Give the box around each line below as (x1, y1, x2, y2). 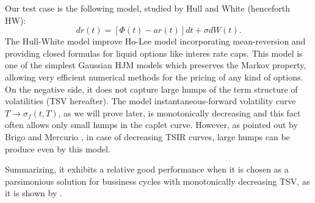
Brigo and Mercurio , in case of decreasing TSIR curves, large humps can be (5, 130, 290, 143)
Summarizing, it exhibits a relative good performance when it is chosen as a (5, 163, 289, 176)
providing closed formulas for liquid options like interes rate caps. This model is (5, 46, 303, 59)
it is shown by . (5, 187, 62, 199)
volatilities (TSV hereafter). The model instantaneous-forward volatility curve (5, 94, 296, 107)
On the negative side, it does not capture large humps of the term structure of (5, 82, 298, 95)
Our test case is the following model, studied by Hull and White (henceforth (5, 2, 291, 14)
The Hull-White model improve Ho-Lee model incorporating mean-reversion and (5, 35, 306, 48)
